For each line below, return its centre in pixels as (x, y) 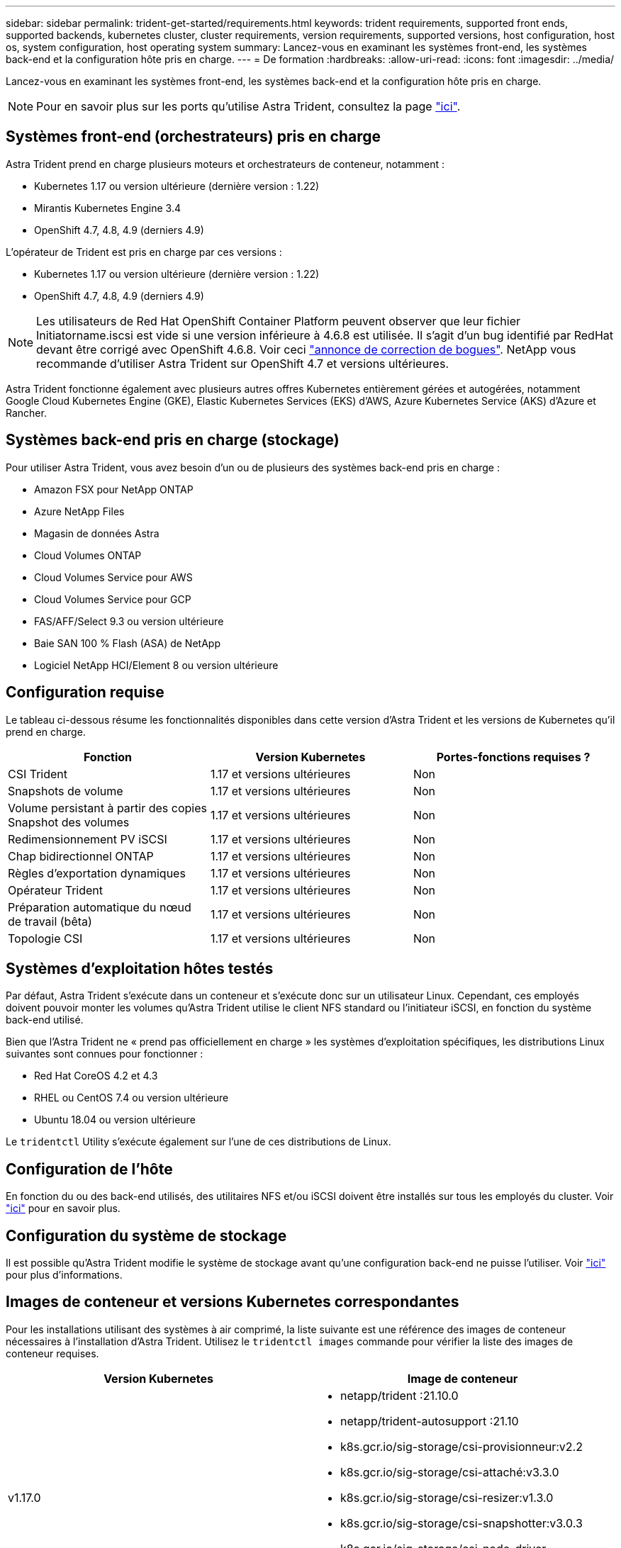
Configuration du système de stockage (146, 1235)
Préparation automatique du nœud (100, 907)
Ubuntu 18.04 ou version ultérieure (115, 1120)
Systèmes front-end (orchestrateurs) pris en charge (194, 137)
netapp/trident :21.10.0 (399, 1395)
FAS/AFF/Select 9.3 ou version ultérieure (129, 621)
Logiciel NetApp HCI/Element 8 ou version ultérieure (156, 665)
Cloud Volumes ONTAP (88, 555)
